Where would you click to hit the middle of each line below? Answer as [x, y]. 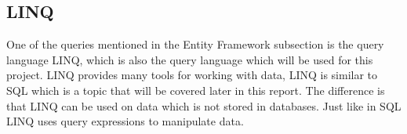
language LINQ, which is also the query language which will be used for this [190, 59]
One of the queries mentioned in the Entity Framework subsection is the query [195, 44]
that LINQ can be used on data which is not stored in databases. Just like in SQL [204, 105]
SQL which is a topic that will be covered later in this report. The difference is [196, 90]
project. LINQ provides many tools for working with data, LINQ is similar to [192, 75]
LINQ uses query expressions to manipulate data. [125, 121]
